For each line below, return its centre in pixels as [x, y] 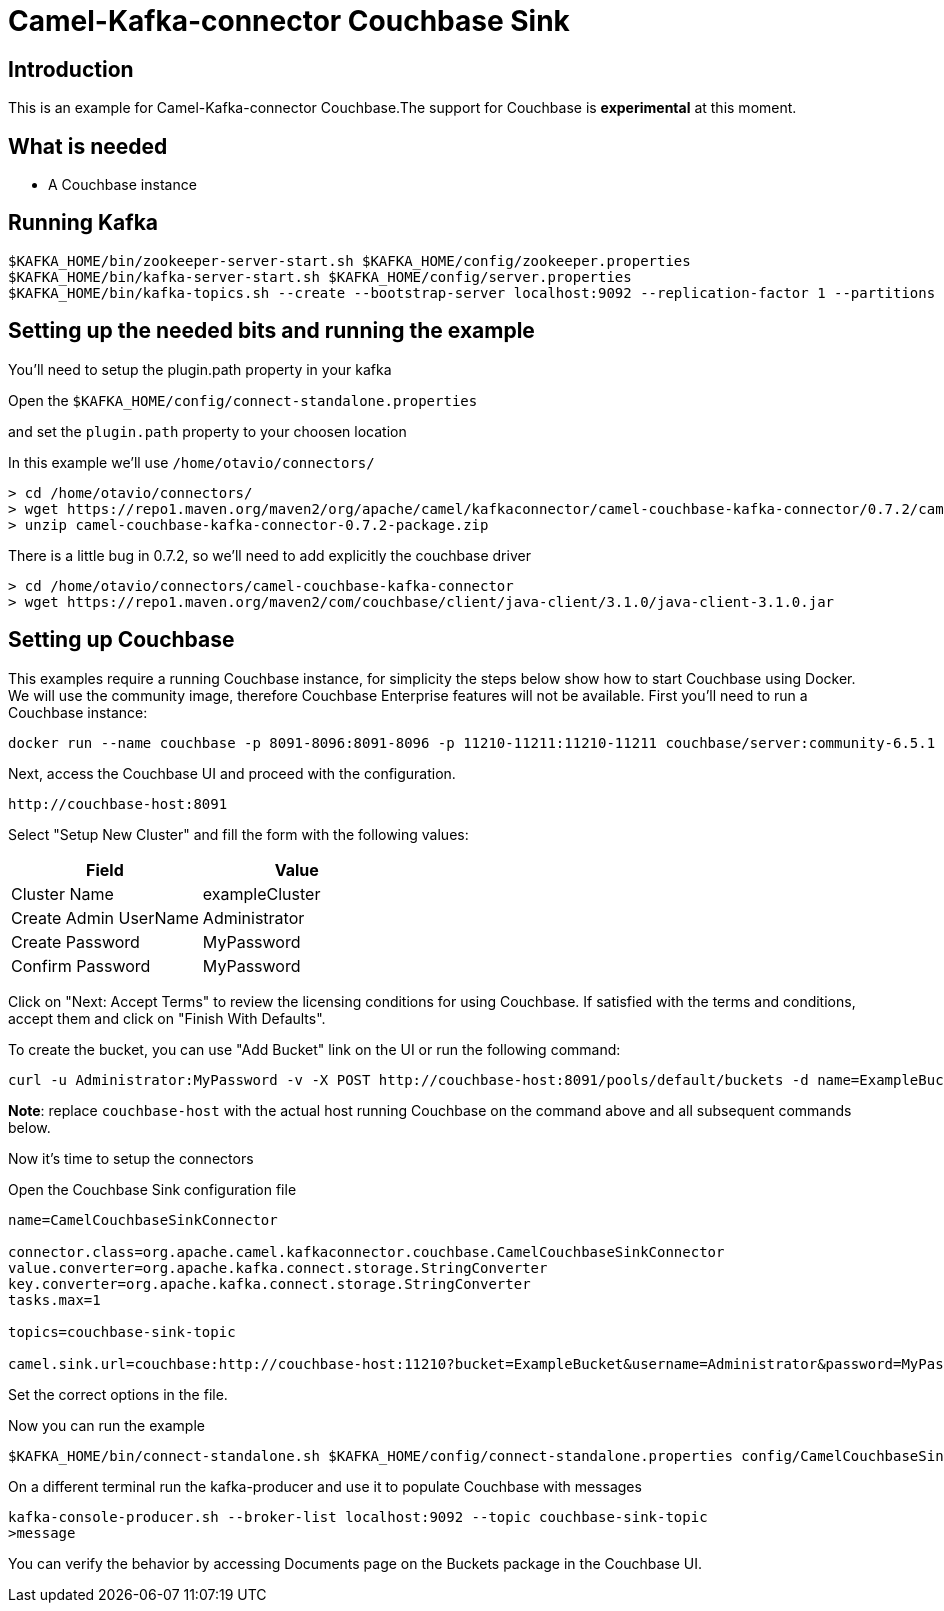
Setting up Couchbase [121, 640]
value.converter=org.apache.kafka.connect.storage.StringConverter [278, 1267]
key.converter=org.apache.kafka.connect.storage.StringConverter [269, 1283]
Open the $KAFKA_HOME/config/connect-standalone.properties [243, 400]
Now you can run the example [106, 1425]
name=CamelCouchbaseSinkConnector [143, 1219]
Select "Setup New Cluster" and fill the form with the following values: [238, 834]
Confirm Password [81, 965]
